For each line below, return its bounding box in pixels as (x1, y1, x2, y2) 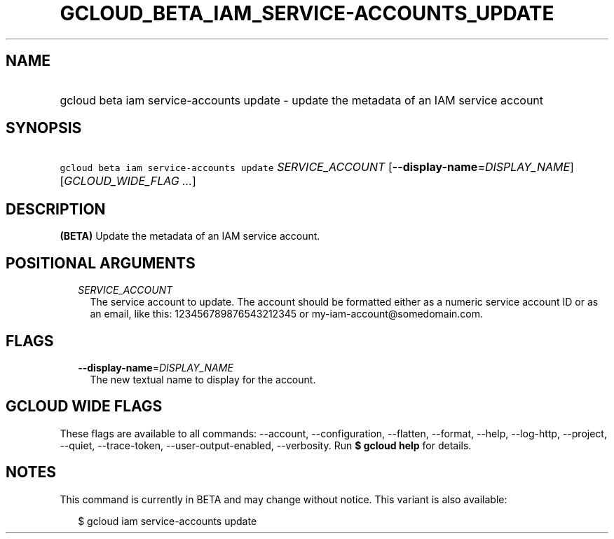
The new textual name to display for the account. (90, 373, 316, 386)
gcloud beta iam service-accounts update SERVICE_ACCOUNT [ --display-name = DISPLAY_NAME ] (60, 160, 574, 175)
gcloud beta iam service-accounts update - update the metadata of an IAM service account (60, 93, 544, 107)
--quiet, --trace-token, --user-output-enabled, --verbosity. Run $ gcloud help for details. (60, 439, 472, 451)
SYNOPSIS (6, 119, 82, 137)
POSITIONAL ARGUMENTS (6, 254, 196, 272)
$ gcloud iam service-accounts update (78, 514, 257, 527)
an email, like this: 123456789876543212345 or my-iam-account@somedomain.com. (90, 308, 484, 320)
